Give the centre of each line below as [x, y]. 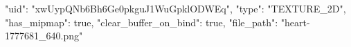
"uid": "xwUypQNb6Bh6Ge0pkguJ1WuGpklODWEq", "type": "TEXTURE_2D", [175, 8]
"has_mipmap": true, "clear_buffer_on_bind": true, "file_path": [142, 22]
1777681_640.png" [44, 36]
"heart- [295, 22]
